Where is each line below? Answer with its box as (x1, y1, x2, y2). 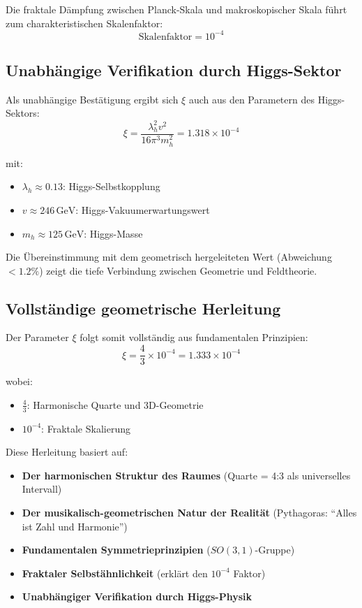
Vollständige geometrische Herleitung (6, 297, 281, 319)
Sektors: (6, 106, 40, 120)
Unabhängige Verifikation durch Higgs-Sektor (6, 59, 342, 81)
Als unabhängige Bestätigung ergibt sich (6, 92, 179, 106)
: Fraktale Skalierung (41, 421, 130, 435)
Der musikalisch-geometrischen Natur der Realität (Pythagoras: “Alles (22, 505, 357, 519)
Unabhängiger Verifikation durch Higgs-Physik (22, 589, 252, 604)
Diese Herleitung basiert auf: (6, 444, 128, 459)
